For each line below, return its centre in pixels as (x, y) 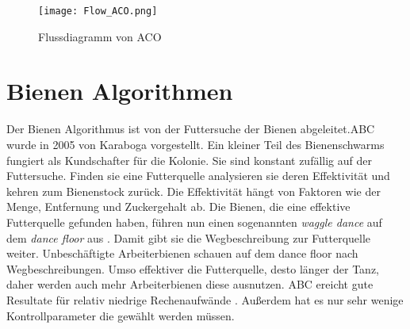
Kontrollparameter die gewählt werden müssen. (121, 315)
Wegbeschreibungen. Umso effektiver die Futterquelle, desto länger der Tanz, (193, 268)
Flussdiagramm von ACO (100, 36)
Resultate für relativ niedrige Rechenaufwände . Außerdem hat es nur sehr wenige (205, 299)
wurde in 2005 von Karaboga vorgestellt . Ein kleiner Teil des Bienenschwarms (195, 144)
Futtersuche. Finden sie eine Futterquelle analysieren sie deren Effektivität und (198, 176)
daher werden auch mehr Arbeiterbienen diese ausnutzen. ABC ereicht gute (190, 284)
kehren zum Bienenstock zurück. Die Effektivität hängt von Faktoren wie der (194, 191)
